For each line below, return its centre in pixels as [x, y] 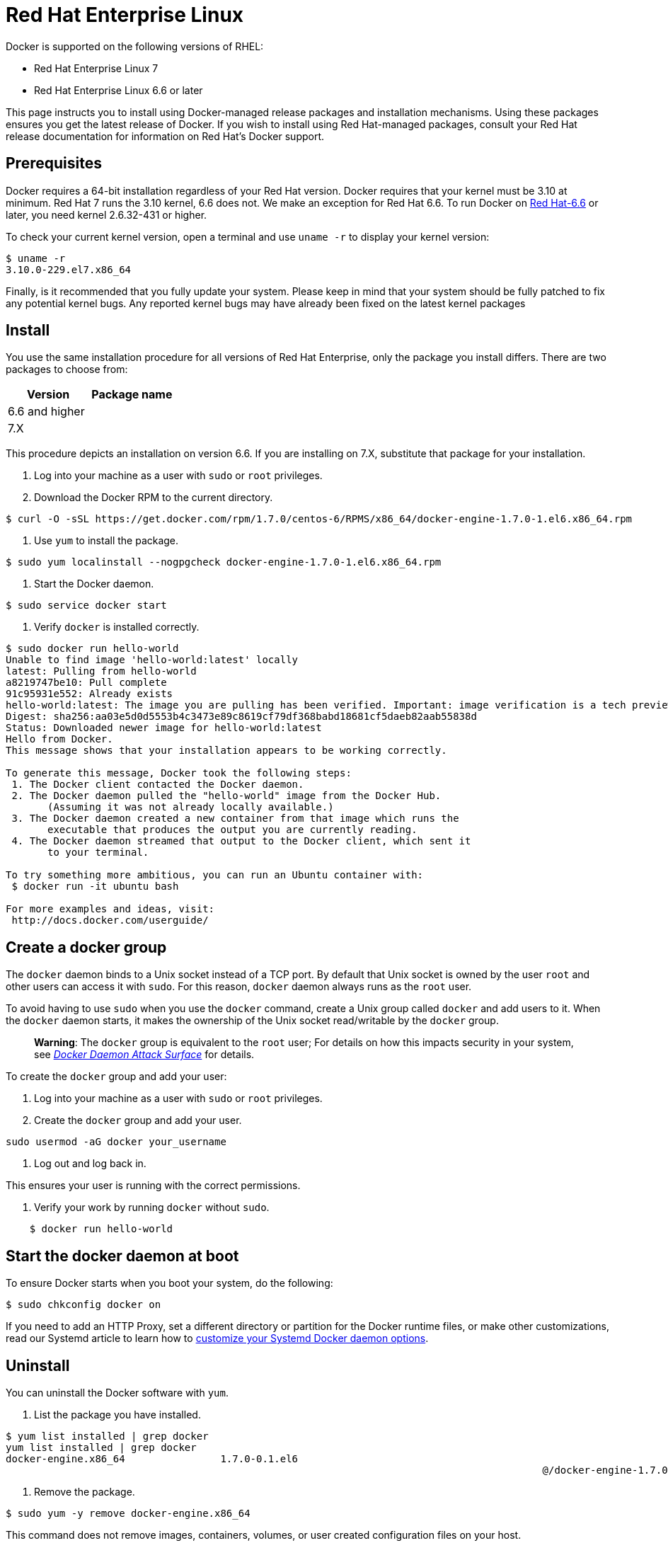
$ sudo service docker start [86, 606]
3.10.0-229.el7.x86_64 [69, 269]
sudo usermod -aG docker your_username [116, 1142]
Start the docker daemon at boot [122, 1256]
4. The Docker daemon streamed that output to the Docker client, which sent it [241, 841]
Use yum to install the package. [106, 541]
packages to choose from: [67, 369]
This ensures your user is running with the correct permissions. [153, 1186]
